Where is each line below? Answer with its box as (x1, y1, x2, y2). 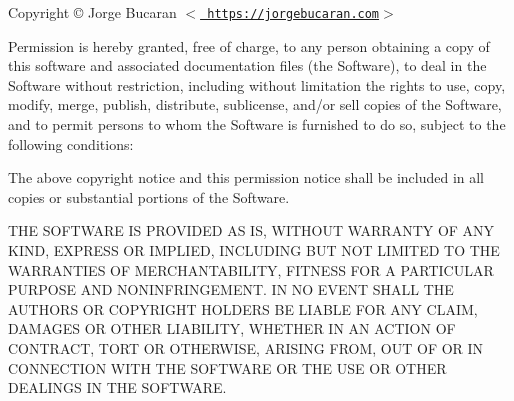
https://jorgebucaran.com (207, 7, 380, 21)
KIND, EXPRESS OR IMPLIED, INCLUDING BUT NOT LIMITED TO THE (8, 240, 500, 260)
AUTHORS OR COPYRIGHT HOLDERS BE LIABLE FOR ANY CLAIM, (8, 298, 478, 319)
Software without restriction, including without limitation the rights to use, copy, (8, 74, 506, 95)
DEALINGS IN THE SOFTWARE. (8, 377, 227, 398)
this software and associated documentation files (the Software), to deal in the (8, 55, 487, 76)
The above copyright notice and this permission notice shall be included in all (8, 167, 485, 188)
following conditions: (8, 133, 134, 154)
